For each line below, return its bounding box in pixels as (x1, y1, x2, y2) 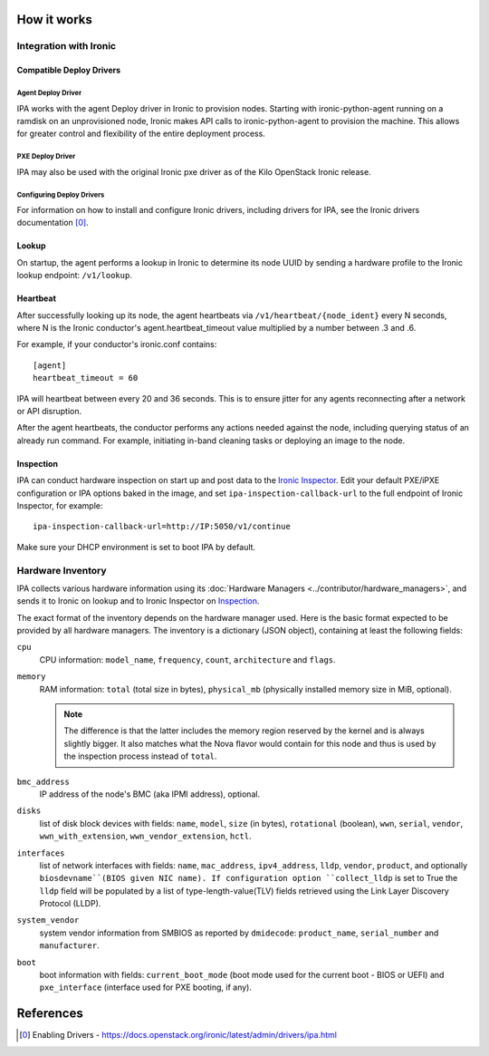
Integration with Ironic (16, 40, 117, 53)
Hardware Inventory (16, 564, 108, 576)
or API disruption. (16, 406, 82, 416)
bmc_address (16, 776, 70, 787)
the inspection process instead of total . (63, 751, 217, 761)
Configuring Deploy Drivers (16, 190, 105, 199)
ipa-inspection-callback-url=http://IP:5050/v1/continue (33, 521, 292, 532)
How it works (16, 12, 92, 27)
